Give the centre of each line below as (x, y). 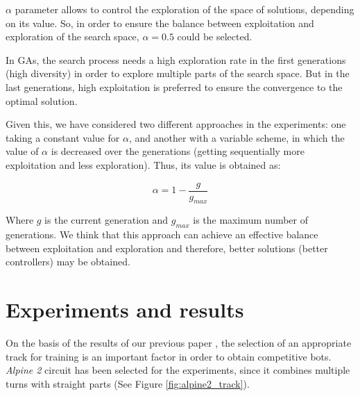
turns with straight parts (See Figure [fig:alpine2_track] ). (128, 383)
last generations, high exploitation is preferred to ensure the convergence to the (174, 86)
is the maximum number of (251, 220)
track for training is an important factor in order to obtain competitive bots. (169, 356)
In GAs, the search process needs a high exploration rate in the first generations (176, 59)
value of (22, 151)
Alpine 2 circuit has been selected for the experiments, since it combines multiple (178, 370)
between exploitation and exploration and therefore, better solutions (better (167, 248)
